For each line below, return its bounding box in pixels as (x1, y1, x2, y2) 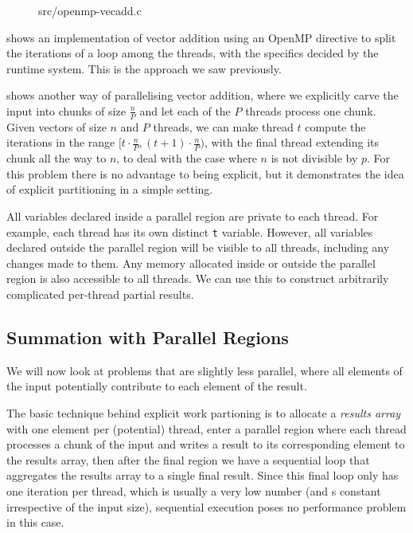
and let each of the (139, 102, 231, 119)
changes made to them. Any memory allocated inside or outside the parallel (6, 254, 376, 271)
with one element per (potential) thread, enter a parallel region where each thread (6, 420, 407, 437)
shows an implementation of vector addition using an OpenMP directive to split (6, 29, 396, 45)
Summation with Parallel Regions (6, 325, 289, 350)
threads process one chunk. (245, 102, 376, 119)
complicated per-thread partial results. (6, 286, 194, 303)
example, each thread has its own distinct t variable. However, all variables (6, 223, 373, 240)
